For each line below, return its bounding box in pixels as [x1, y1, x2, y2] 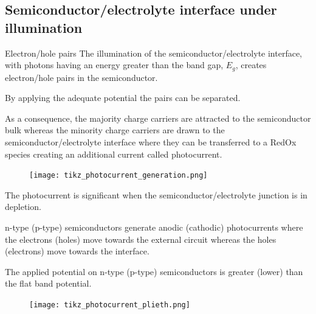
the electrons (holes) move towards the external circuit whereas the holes [5, 232, 276, 245]
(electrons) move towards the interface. [5, 245, 149, 257]
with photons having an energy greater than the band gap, [5, 58, 224, 71]
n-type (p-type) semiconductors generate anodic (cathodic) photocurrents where [5, 221, 303, 234]
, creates [235, 58, 267, 71]
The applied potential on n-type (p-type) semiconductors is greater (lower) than [5, 265, 303, 277]
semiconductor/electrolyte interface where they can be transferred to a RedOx [5, 136, 297, 148]
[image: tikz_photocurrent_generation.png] [29, 171, 208, 180]
